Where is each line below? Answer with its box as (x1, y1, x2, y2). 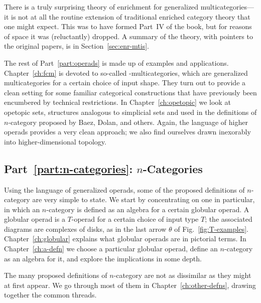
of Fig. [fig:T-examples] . (174, 223, 248, 234)
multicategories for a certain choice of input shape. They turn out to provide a (4, 77, 246, 88)
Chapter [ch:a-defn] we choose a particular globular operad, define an (4, 243, 218, 254)
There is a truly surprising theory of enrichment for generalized (4, 2, 199, 12)
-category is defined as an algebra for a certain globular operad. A (46, 204, 249, 214)
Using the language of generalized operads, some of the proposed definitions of (4, 184, 245, 195)
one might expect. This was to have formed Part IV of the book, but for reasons (4, 21, 252, 32)
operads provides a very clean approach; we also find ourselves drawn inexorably (4, 126, 251, 137)
